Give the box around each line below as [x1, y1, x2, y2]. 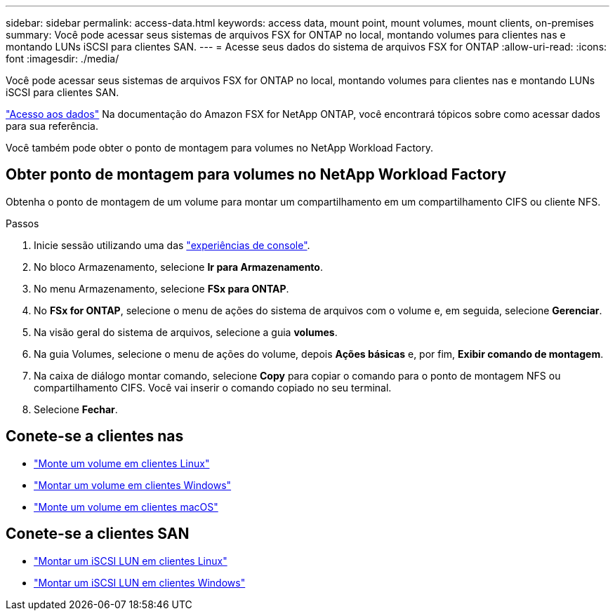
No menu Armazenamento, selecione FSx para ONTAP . [34, 282, 289, 295]
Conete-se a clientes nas [6, 427, 184, 446]
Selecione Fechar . [34, 403, 118, 415]
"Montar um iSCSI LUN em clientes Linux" [34, 554, 227, 567]
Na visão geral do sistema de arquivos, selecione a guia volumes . [34, 326, 338, 338]
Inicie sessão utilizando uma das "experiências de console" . [34, 239, 310, 251]
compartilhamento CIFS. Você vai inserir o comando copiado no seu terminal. [34, 381, 392, 394]
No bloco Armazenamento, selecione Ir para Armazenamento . [34, 260, 323, 273]
